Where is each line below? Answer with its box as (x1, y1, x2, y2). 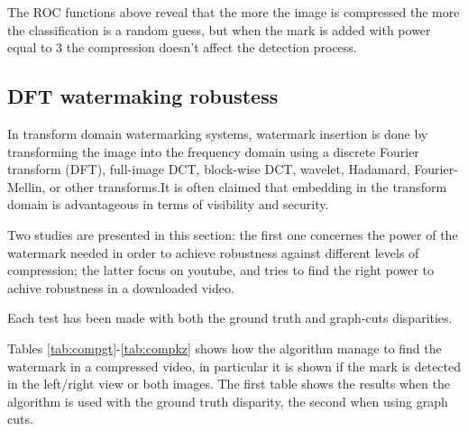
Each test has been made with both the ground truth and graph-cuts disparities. (7, 308, 453, 327)
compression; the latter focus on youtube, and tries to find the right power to (7, 261, 435, 280)
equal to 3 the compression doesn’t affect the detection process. (7, 38, 357, 57)
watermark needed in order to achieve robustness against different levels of (7, 243, 419, 261)
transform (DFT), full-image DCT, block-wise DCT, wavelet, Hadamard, (7, 160, 410, 179)
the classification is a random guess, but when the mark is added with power (7, 20, 431, 39)
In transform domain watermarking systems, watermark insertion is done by (7, 124, 428, 142)
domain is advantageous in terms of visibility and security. (7, 195, 329, 214)
